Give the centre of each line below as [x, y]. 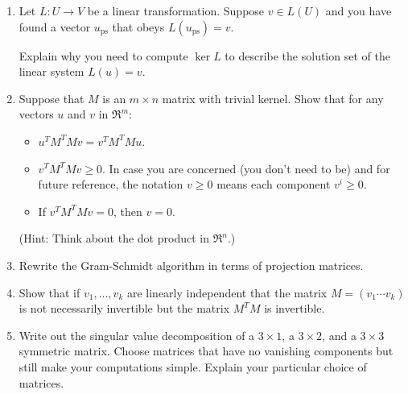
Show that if [49, 292]
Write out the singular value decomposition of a [137, 335]
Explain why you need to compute [103, 55]
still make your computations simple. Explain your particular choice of [193, 366]
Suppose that [52, 98]
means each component [274, 184]
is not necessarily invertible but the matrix [124, 308]
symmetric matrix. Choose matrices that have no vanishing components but [206, 351]
